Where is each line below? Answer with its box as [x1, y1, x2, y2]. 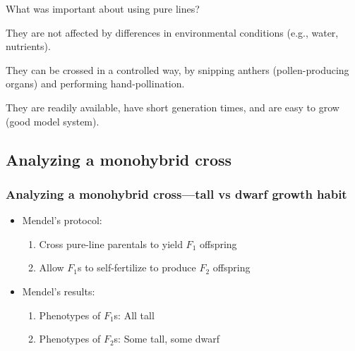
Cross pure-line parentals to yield [39, 236, 183, 251]
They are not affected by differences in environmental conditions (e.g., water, [6, 25, 339, 39]
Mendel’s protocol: [22, 213, 102, 228]
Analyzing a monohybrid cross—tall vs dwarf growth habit [6, 185, 347, 202]
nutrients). [6, 39, 51, 54]
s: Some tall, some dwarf [114, 331, 220, 346]
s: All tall [114, 307, 155, 322]
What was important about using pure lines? [6, 1, 200, 16]
